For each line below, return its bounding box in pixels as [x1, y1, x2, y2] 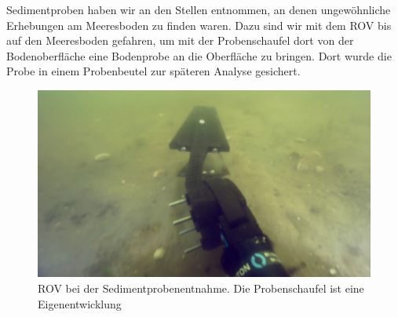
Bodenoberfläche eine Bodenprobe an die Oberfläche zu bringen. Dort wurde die [6, 47, 392, 64]
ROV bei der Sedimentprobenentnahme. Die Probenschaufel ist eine [38, 280, 364, 297]
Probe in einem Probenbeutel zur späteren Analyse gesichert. [6, 63, 301, 79]
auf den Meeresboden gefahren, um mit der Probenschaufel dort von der [6, 32, 354, 49]
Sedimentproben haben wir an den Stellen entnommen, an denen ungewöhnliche [6, 2, 391, 17]
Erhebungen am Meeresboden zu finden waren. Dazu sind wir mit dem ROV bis [6, 16, 392, 33]
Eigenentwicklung [38, 295, 122, 312]
